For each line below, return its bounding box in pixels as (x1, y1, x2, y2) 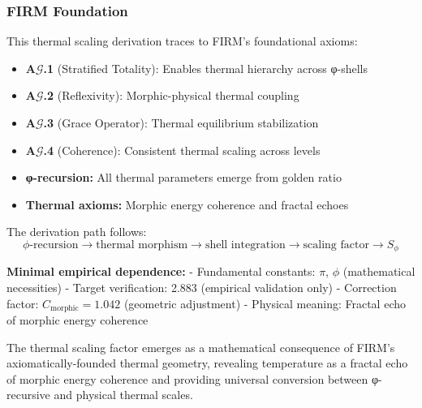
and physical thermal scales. (54, 386, 193, 403)
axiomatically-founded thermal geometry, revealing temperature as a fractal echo (6, 354, 408, 371)
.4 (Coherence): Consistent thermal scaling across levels (43, 141, 321, 158)
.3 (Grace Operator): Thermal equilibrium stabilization (43, 114, 319, 131)
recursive (6, 386, 50, 403)
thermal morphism (96, 238, 188, 251)
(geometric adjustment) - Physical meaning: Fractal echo (123, 294, 406, 311)
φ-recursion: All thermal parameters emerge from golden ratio (25, 169, 342, 186)
